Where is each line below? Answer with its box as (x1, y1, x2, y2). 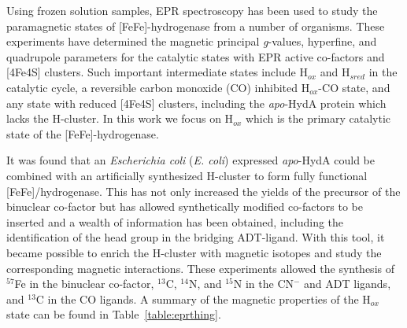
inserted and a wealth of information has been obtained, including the (6, 213, 344, 230)
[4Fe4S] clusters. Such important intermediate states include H (6, 64, 308, 80)
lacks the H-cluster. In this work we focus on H (6, 110, 234, 127)
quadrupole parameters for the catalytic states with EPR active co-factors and (6, 48, 385, 64)
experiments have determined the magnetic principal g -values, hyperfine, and (6, 33, 377, 50)
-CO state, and (318, 79, 390, 95)
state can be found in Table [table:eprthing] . (6, 306, 221, 322)
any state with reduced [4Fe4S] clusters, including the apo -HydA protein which (6, 94, 387, 111)
